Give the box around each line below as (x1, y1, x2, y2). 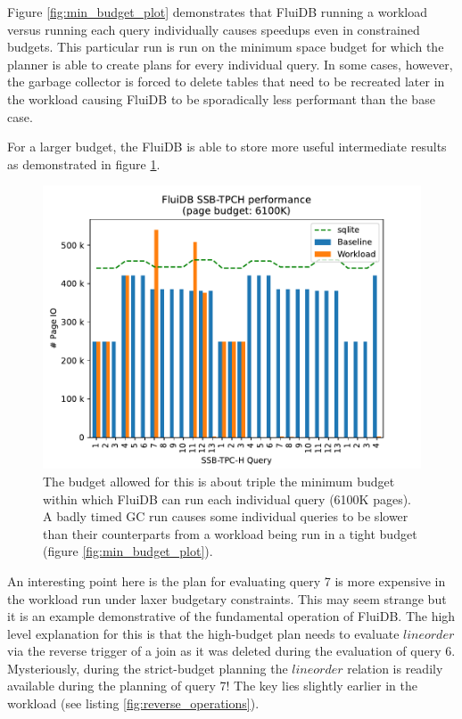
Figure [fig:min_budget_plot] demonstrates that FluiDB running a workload (7, 3, 427, 20)
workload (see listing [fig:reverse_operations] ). (7, 694, 260, 713)
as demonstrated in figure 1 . (7, 154, 161, 173)
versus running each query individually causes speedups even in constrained (7, 20, 420, 38)
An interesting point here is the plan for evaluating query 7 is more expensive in (7, 571, 446, 590)
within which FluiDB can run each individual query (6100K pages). (43, 489, 412, 508)
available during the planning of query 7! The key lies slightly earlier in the (7, 676, 418, 695)
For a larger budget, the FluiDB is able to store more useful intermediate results (7, 137, 447, 156)
